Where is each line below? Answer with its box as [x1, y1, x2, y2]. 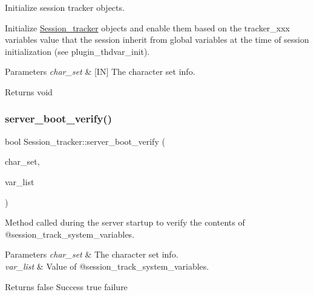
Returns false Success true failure [5, 280, 128, 293]
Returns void [5, 85, 53, 98]
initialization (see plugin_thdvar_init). [5, 45, 150, 57]
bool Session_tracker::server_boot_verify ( [5, 135, 165, 147]
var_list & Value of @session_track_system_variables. [5, 259, 209, 272]
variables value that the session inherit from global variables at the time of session [5, 33, 309, 46]
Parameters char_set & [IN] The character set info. [5, 65, 195, 78]
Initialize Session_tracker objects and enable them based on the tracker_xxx [5, 21, 290, 34]
